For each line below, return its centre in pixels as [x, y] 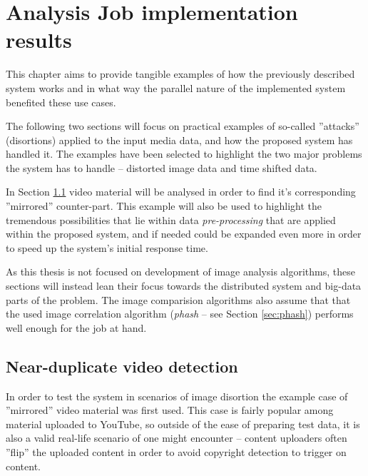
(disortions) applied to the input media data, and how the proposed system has [179, 140]
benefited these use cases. [61, 102]
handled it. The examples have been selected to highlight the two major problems [184, 154]
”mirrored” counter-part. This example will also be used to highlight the [164, 206]
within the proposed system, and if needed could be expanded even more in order [184, 234]
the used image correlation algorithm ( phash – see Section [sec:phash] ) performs [180, 314]
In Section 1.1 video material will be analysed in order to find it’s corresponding [181, 192]
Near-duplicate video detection [122, 366]
